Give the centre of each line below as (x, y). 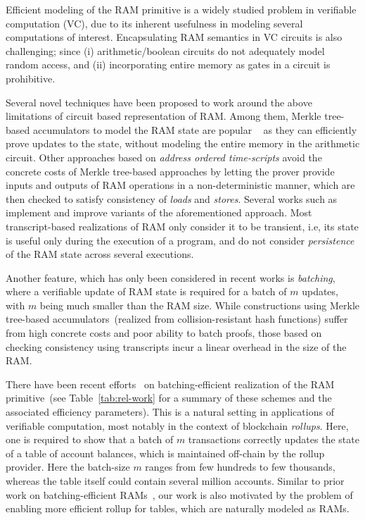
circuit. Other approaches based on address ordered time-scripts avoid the (164, 157)
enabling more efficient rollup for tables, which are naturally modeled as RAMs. (178, 508)
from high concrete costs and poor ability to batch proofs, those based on (164, 333)
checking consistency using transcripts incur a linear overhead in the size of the (176, 346)
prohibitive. (31, 78)
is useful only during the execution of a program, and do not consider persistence (180, 240)
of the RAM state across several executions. (100, 254)
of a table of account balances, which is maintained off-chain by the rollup (165, 453)
